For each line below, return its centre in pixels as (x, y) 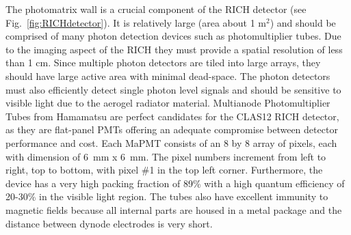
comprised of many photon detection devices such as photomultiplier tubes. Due (173, 36)
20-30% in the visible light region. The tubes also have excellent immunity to (167, 196)
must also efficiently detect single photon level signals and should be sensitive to (173, 89)
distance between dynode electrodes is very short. (109, 223)
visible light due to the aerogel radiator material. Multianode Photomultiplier (168, 103)
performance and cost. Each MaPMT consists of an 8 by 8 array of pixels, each (171, 142)
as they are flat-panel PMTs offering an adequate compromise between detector (172, 129)
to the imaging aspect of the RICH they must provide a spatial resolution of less (174, 49)
